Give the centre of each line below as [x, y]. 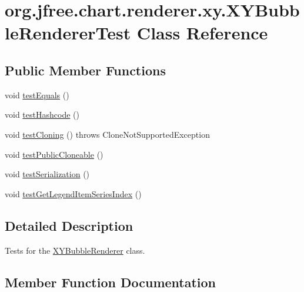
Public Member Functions [85, 70]
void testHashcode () [42, 115]
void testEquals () [37, 94]
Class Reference [202, 33]
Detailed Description [69, 225]
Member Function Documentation [111, 282]
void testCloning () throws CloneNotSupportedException [107, 134]
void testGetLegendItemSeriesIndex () [73, 193]
